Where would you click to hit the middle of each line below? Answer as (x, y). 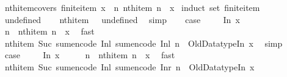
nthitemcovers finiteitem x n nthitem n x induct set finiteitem (132, 7)
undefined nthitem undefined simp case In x (122, 19)
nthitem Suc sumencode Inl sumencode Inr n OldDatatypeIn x (129, 66)
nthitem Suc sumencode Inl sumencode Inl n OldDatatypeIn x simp (143, 43)
